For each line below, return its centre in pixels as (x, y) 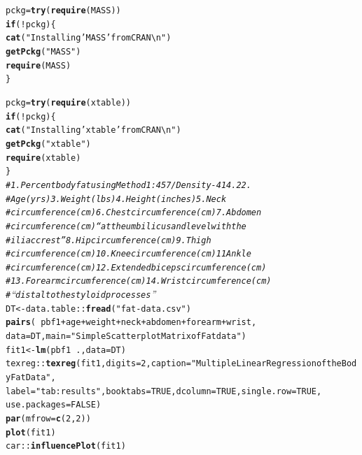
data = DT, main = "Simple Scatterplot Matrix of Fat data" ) (126, 337)
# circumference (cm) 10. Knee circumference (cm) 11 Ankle (128, 254)
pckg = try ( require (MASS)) (63, 10)
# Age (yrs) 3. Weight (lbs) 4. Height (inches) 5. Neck (116, 199)
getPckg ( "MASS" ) (43, 51)
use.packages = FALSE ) (54, 405)
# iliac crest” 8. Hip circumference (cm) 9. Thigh (109, 240)
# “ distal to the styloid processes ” (81, 294)
